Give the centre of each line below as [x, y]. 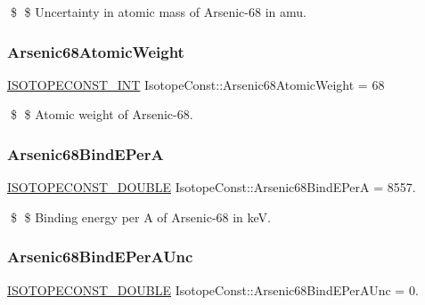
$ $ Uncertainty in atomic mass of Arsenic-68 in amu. [158, 12]
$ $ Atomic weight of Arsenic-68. [102, 114]
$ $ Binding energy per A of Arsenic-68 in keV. [141, 217]
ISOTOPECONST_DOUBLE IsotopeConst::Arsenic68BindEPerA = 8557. [212, 187]
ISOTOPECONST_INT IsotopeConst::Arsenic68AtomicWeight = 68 [196, 84]
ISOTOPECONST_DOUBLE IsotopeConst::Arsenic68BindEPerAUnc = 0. [213, 289]
